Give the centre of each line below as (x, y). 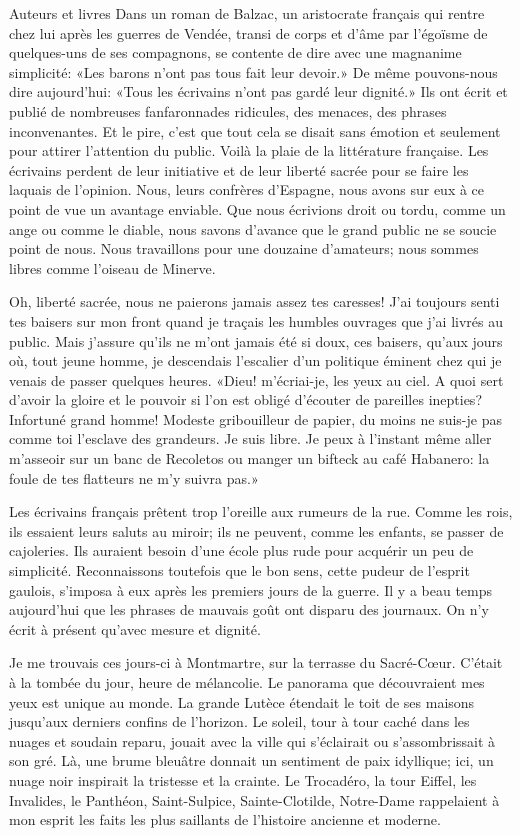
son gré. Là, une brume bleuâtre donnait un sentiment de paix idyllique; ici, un (251, 760)
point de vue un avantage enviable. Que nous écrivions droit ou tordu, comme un (257, 208)
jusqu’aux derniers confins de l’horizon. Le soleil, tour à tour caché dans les (239, 721)
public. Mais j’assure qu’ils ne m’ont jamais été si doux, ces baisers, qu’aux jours (256, 340)
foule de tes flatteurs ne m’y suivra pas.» (134, 477)
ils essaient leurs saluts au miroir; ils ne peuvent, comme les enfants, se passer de (256, 530)
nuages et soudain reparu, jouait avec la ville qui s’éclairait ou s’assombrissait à (252, 740)
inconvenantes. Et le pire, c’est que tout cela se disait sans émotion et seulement (255, 130)
